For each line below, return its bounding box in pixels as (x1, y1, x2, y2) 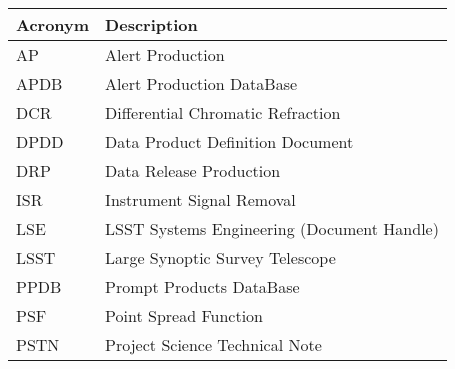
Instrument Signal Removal (105, 188, 296, 211)
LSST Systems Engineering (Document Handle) (105, 217, 439, 240)
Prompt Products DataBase (105, 275, 300, 298)
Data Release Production (105, 159, 281, 182)
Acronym (16, 13, 90, 36)
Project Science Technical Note (105, 333, 322, 356)
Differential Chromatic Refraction (105, 101, 341, 124)
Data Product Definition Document (105, 130, 354, 153)
